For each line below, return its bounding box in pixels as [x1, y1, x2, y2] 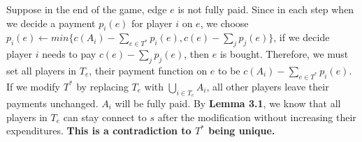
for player [131, 15, 173, 30]
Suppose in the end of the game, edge [6, 2, 167, 16]
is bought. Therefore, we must [219, 47, 349, 61]
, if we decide [273, 30, 330, 45]
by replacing [76, 79, 129, 93]
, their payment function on [89, 63, 208, 77]
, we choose [200, 15, 249, 30]
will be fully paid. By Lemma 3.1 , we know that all [115, 95, 341, 110]
